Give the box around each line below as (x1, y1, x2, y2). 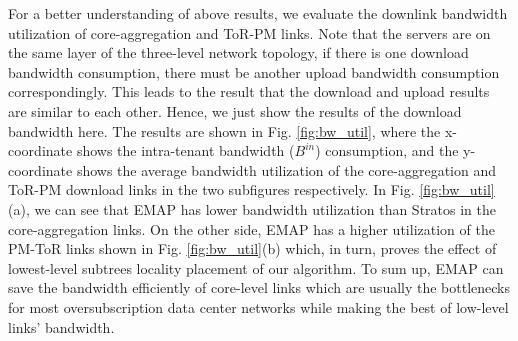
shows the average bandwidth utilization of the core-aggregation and (76, 159, 496, 180)
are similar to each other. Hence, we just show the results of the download (8, 100, 462, 121)
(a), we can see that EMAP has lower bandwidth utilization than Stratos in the (8, 198, 496, 219)
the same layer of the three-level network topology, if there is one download (8, 42, 469, 63)
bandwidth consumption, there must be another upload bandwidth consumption (8, 61, 500, 82)
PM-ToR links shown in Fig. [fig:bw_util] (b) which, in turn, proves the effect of (8, 238, 497, 259)
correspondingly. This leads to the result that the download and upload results (8, 81, 490, 102)
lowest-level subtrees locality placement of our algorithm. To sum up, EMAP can (8, 257, 504, 278)
